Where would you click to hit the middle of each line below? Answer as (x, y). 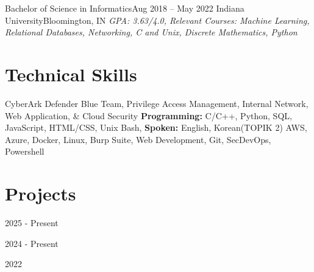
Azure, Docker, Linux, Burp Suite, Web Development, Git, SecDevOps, (138, 139)
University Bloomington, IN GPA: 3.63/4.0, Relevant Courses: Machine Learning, (157, 20)
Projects (41, 193)
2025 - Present (32, 222)
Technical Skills (71, 74)
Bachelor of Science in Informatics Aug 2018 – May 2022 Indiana (125, 8)
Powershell (25, 151)
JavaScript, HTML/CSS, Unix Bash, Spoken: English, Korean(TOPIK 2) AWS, (156, 127)
